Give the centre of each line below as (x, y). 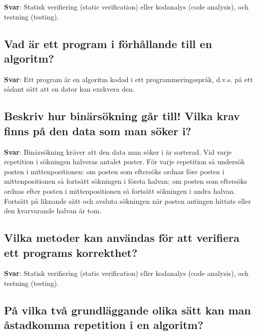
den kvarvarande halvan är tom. (53, 211)
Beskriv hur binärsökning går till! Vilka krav (122, 116)
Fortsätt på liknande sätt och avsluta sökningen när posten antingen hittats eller (128, 201)
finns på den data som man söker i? (98, 130)
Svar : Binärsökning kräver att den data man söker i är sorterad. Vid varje (118, 151)
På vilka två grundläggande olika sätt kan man (128, 310)
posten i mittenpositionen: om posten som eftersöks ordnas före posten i (114, 171)
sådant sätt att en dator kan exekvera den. (69, 89)
